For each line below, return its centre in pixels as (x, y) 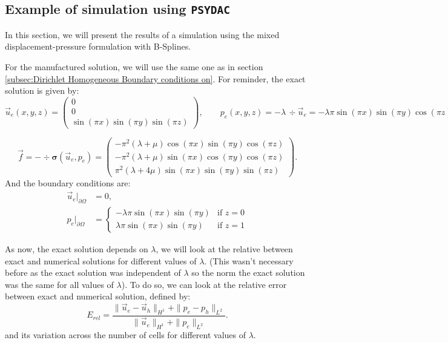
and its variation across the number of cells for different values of (126, 334)
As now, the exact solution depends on (77, 248)
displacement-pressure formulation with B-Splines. (98, 46)
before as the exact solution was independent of (93, 273)
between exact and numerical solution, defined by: (98, 296)
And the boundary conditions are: (68, 183)
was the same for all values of (59, 284)
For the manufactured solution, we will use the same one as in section (134, 66)
